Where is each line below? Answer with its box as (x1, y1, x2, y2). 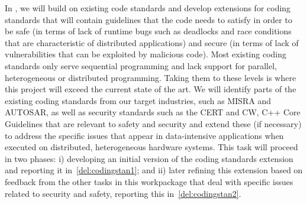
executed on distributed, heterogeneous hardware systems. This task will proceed (5, 141, 298, 153)
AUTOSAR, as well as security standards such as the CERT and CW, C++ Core (5, 106, 300, 118)
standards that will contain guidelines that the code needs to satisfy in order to (5, 13, 292, 25)
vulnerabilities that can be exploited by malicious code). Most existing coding (5, 48, 286, 60)
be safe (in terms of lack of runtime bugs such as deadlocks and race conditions (5, 25, 292, 37)
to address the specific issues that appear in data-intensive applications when (5, 129, 284, 141)
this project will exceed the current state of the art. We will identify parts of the (5, 83, 296, 95)
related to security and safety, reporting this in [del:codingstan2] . (5, 187, 241, 199)
